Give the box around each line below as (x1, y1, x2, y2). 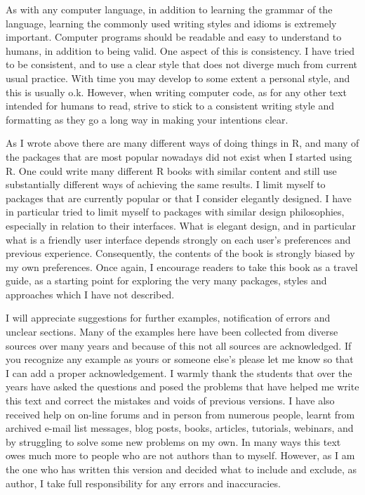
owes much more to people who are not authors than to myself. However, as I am (6, 448, 355, 463)
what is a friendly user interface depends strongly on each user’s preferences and (6, 232, 351, 246)
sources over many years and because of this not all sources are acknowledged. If (6, 338, 352, 352)
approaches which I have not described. (6, 286, 175, 301)
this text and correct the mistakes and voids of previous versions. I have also (6, 393, 335, 408)
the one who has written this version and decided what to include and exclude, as (6, 462, 357, 476)
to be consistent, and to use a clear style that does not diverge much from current (6, 57, 358, 72)
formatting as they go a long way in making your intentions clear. (6, 112, 288, 126)
